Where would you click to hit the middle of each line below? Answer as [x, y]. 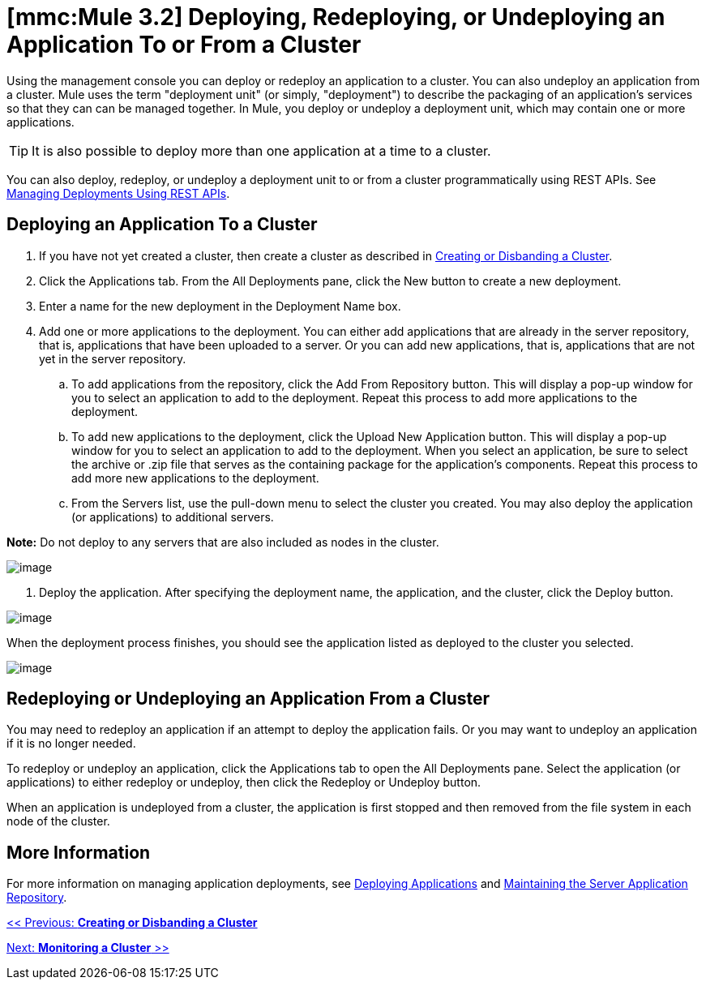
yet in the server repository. [113, 358]
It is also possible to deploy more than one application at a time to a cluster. [261, 150]
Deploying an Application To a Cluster [162, 225]
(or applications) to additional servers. [173, 517]
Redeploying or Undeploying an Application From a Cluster [248, 699]
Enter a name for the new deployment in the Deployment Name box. [220, 306]
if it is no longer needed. [71, 744]
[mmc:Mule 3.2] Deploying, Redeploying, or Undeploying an [336, 17]
